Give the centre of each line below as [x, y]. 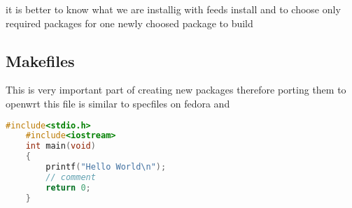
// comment [71, 177]
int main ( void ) [61, 146]
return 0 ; [68, 187]
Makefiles [40, 60]
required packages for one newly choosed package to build [129, 23]
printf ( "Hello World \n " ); [106, 167]
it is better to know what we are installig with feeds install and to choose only [173, 9]
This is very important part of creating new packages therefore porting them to [176, 90]
